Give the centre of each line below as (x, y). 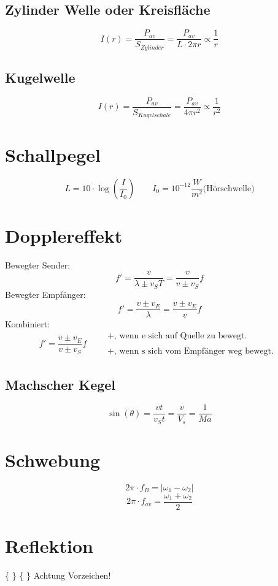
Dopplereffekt (64, 235)
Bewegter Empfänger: (45, 294)
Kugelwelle (40, 78)
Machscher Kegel (60, 384)
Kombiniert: (28, 324)
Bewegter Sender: (38, 264)
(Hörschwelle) (229, 188)
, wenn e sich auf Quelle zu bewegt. (180, 336)
